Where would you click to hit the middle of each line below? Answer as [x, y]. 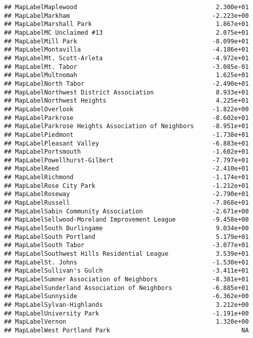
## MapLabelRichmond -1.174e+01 [127, 177]
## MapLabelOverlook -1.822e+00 [127, 109]
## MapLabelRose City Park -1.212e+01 [127, 186]
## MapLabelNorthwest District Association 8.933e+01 [127, 92]
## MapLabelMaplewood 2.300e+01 [127, 7]
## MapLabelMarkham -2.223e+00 [127, 16]
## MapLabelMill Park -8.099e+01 [127, 41]
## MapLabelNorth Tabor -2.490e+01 [127, 83]
